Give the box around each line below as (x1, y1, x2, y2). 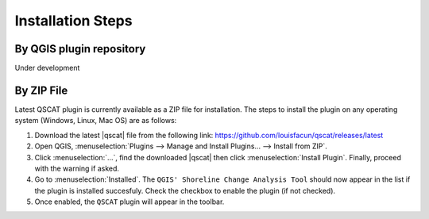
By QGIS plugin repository (14, 42, 146, 56)
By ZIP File (14, 83, 68, 97)
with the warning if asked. (34, 163, 119, 173)
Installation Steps (14, 12, 133, 29)
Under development (14, 63, 80, 73)
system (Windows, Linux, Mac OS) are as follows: (14, 116, 177, 125)
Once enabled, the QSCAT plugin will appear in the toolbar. (34, 197, 225, 206)
